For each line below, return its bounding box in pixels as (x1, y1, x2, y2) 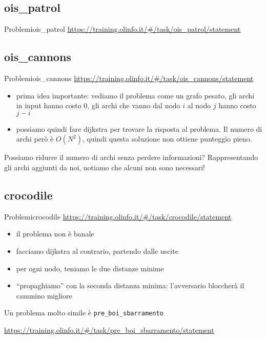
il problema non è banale (16, 228, 94, 239)
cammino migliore (16, 290, 72, 301)
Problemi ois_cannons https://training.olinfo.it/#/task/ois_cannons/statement (4, 73, 254, 83)
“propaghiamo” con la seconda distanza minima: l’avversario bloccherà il (16, 280, 244, 291)
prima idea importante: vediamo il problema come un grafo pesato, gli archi (16, 90, 255, 101)
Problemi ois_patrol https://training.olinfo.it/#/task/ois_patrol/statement (4, 24, 241, 34)
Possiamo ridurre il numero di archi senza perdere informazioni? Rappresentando (4, 152, 258, 163)
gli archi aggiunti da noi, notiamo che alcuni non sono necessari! (4, 162, 205, 172)
